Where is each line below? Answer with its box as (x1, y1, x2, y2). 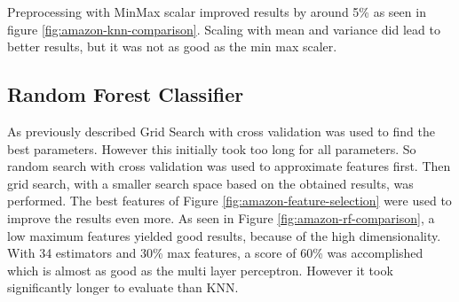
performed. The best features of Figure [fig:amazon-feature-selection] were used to (7, 191, 452, 210)
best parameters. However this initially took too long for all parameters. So (7, 139, 416, 158)
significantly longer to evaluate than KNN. (7, 278, 239, 297)
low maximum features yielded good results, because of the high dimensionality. (7, 226, 441, 244)
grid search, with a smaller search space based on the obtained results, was (7, 174, 414, 192)
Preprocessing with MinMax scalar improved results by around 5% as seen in (7, 3, 426, 20)
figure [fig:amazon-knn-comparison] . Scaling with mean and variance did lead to (7, 19, 440, 38)
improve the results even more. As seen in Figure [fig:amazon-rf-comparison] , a (7, 208, 435, 227)
